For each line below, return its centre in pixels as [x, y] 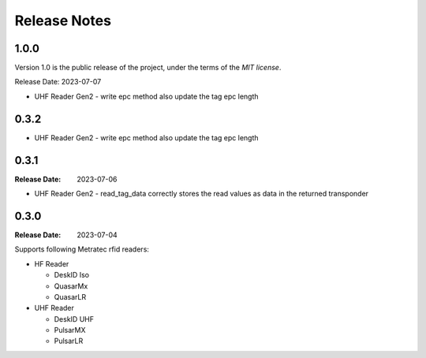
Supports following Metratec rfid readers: [82, 249]
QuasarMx [71, 286]
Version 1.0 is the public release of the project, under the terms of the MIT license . [148, 68]
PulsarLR [69, 341]
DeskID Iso [72, 275]
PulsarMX [70, 330]
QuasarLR [70, 296]
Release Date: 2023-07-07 [58, 82]
